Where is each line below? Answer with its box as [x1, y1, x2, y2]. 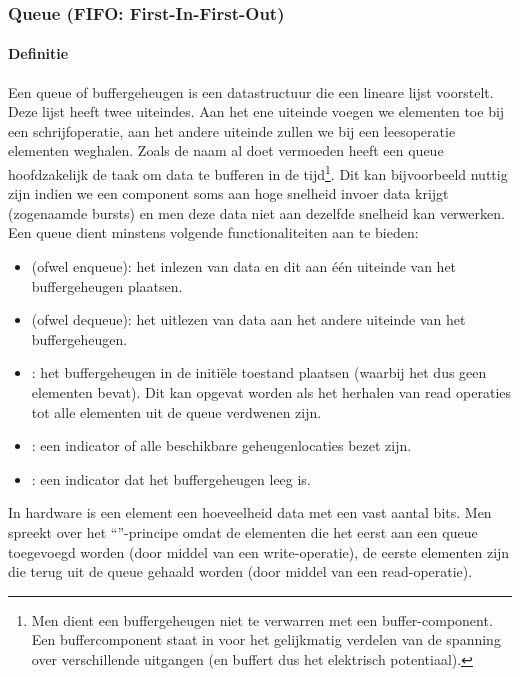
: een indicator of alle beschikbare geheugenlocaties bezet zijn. [31, 435, 412, 456]
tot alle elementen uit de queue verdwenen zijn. [31, 401, 322, 422]
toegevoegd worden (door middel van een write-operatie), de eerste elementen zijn [8, 541, 510, 562]
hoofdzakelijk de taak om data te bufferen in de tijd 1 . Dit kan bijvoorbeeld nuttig [8, 161, 508, 184]
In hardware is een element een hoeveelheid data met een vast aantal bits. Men [8, 502, 492, 523]
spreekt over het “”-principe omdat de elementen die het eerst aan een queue [8, 521, 478, 542]
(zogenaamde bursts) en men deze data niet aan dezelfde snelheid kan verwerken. [8, 202, 505, 223]
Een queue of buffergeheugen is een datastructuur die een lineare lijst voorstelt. [8, 81, 494, 102]
